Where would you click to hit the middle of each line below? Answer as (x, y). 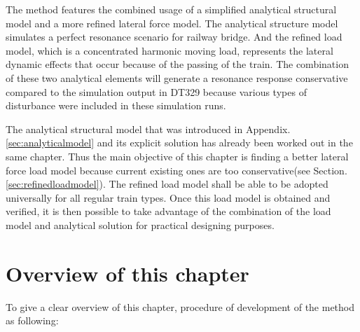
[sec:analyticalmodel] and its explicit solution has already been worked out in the (179, 143)
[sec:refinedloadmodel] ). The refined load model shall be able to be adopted (167, 184)
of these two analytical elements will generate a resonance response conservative (177, 77)
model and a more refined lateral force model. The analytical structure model (172, 23)
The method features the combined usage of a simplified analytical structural (171, 9)
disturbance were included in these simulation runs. (116, 105)
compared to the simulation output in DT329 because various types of (156, 91)
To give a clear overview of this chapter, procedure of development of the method (180, 306)
